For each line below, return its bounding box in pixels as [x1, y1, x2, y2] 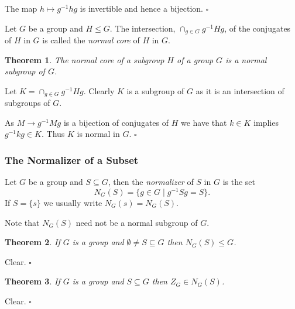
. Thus [41, 128, 65, 140]
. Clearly [83, 84, 115, 97]
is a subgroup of [126, 84, 184, 97]
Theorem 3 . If [5, 275, 60, 287]
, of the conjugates [224, 22, 291, 34]
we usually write [43, 196, 102, 208]
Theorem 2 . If [5, 236, 60, 248]
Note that [5, 216, 40, 228]
